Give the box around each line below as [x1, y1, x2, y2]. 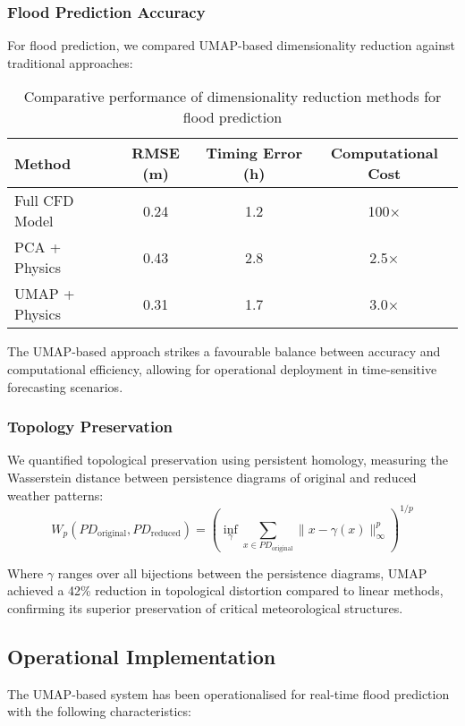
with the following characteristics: [7, 702, 191, 721]
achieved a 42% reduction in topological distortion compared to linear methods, [7, 581, 444, 600]
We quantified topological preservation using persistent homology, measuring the [7, 450, 448, 469]
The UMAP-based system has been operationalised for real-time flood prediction [7, 684, 450, 703]
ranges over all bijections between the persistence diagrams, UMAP [57, 563, 427, 582]
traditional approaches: [7, 53, 133, 72]
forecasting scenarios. [7, 377, 123, 396]
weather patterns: [7, 485, 104, 504]
